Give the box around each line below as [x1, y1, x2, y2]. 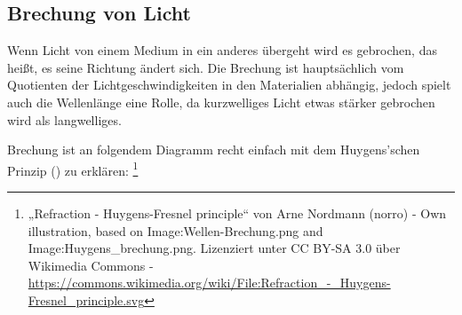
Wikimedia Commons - [28, 256, 154, 274]
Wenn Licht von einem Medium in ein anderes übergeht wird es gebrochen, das [7, 41, 437, 59]
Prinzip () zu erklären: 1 [7, 158, 139, 179]
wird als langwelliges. [7, 110, 122, 129]
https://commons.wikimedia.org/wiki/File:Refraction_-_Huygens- [28, 273, 391, 292]
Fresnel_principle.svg [28, 290, 145, 309]
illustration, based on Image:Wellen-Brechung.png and [28, 221, 323, 240]
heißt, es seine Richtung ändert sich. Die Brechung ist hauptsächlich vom [7, 58, 404, 76]
